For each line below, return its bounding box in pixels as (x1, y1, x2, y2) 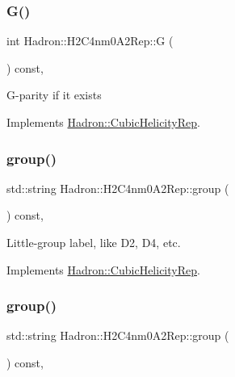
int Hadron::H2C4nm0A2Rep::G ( (6, 32, 174, 49)
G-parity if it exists (6, 86, 102, 103)
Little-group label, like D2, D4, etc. (6, 234, 181, 250)
